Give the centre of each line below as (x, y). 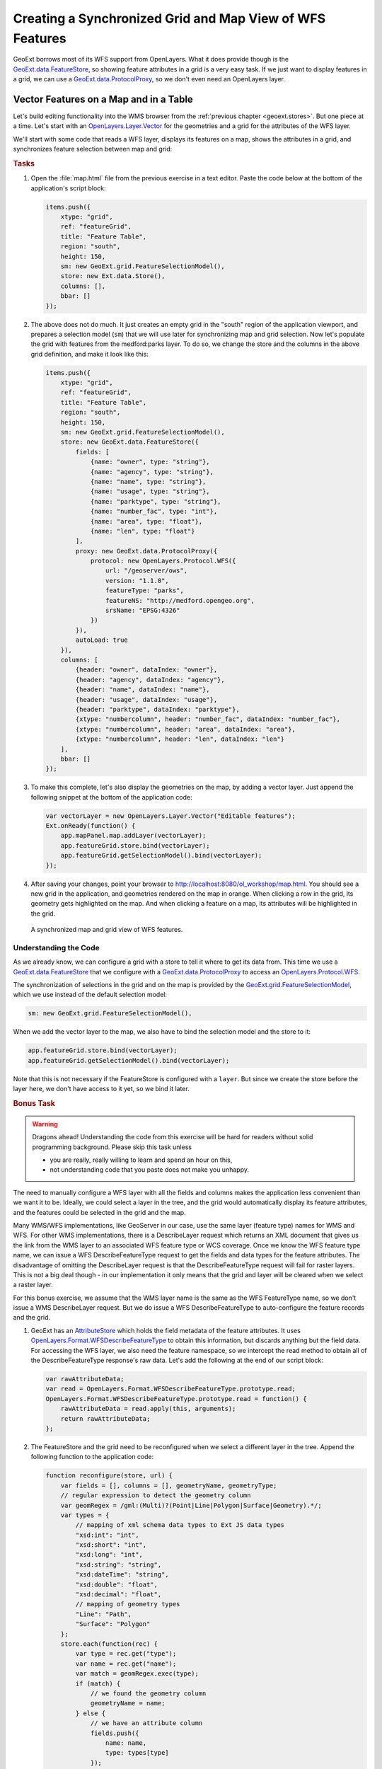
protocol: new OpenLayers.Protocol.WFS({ (163, 561)
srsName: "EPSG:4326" (143, 611)
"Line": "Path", (104, 1614)
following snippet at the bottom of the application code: (111, 797)
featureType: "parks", (144, 590)
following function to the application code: (92, 1457)
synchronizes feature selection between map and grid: (93, 149)
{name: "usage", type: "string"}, (150, 491)
